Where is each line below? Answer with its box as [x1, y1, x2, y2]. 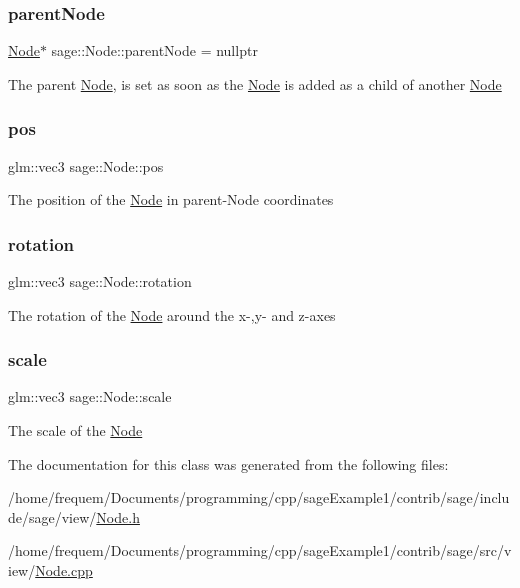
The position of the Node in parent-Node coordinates [8, 189, 334, 210]
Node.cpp [35, 560, 93, 580]
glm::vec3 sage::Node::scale [8, 386, 172, 407]
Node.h [96, 506, 140, 527]
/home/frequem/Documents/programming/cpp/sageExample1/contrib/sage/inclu [8, 487, 510, 508]
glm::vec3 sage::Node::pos [8, 155, 164, 176]
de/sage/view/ [8, 506, 97, 527]
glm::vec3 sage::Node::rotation [8, 271, 192, 292]
